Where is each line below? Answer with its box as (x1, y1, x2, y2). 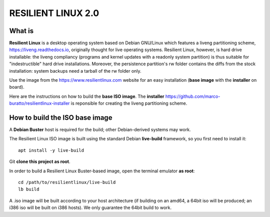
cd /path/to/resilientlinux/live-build (18, 179, 116, 185)
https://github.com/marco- (165, 93, 220, 99)
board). (9, 84, 24, 90)
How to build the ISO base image (9, 113, 112, 122)
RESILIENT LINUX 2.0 (9, 8, 99, 19)
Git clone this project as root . (9, 158, 70, 165)
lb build (18, 186, 39, 192)
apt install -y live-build (18, 147, 84, 153)
